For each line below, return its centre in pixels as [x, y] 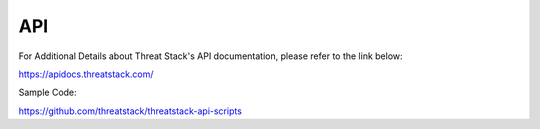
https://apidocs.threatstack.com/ [86, 74]
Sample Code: [47, 92]
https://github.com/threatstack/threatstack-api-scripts [130, 111]
